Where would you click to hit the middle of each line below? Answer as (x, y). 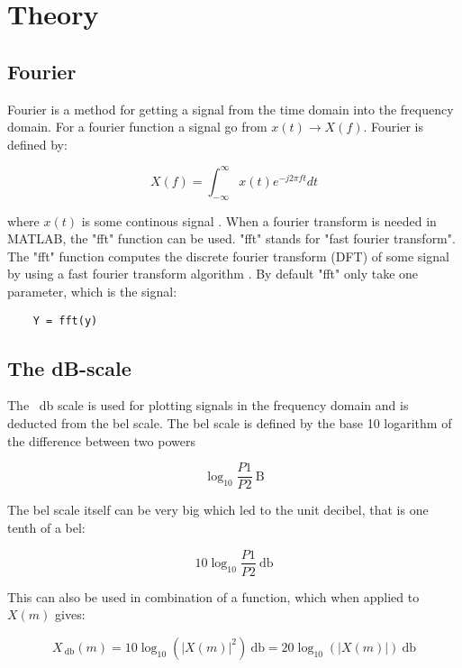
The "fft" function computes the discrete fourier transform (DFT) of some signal (228, 256)
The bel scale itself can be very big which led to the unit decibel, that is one (218, 510)
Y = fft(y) (65, 320)
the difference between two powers (101, 440)
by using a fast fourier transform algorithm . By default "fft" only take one (213, 274)
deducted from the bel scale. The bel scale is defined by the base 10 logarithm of (230, 423)
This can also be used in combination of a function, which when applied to (213, 596)
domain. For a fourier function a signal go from (137, 127)
